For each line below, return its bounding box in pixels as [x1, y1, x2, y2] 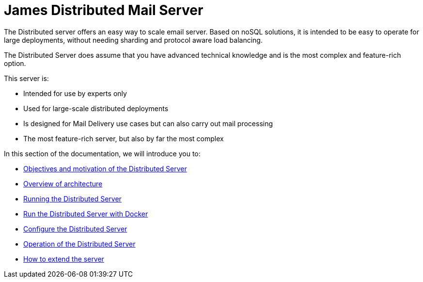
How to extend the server [23, 254, 104, 263]
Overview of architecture [23, 179, 103, 188]
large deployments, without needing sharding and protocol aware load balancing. [4, 35, 263, 44]
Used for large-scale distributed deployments [23, 104, 169, 113]
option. [4, 59, 26, 67]
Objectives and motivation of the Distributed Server [23, 164, 187, 173]
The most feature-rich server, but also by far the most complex [23, 134, 224, 143]
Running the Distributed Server [23, 194, 122, 203]
